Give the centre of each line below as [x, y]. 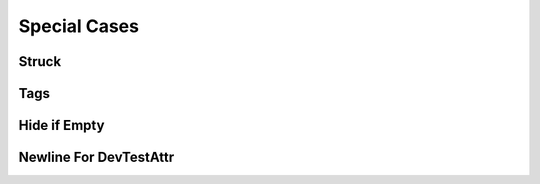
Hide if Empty [61, 125]
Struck [40, 61]
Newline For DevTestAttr [96, 157]
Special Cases [79, 26]
